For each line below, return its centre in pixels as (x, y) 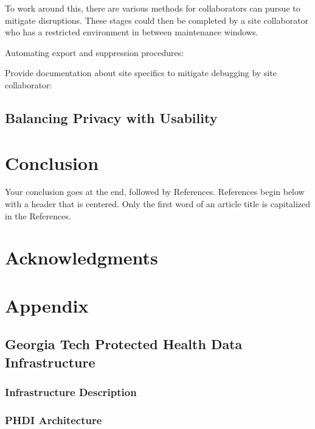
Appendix (47, 305)
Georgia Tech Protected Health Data (124, 344)
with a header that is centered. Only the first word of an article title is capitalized (158, 204)
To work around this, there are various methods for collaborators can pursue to (153, 8)
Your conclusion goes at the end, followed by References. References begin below (155, 192)
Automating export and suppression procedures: (95, 52)
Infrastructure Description (71, 392)
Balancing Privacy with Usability (111, 117)
